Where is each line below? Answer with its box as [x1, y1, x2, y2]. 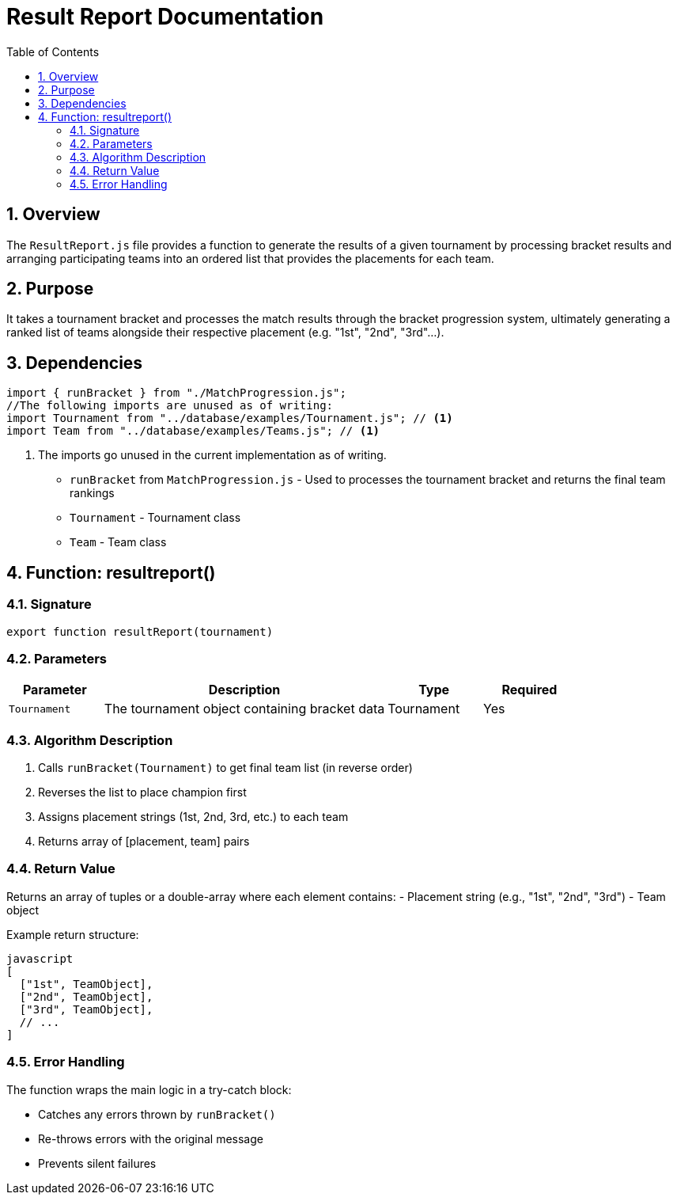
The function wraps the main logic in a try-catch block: [6, 1082, 292, 1096]
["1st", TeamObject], [19, 977, 153, 990]
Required [501, 682, 558, 698]
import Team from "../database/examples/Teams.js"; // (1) [6, 424, 380, 438]
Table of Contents [6, 44, 100, 59]
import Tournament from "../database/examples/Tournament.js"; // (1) [6, 412, 453, 425]
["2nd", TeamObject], [19, 990, 153, 1003]
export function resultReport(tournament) [6, 625, 274, 638]
